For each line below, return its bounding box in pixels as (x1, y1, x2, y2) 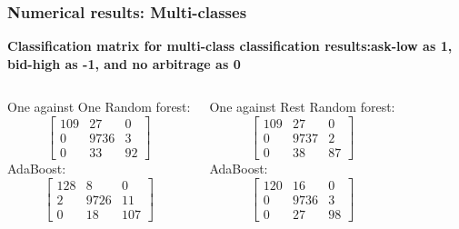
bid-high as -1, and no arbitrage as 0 (7, 54, 241, 73)
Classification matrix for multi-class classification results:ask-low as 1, (7, 36, 453, 55)
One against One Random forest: (7, 97, 191, 116)
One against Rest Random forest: (209, 97, 395, 116)
